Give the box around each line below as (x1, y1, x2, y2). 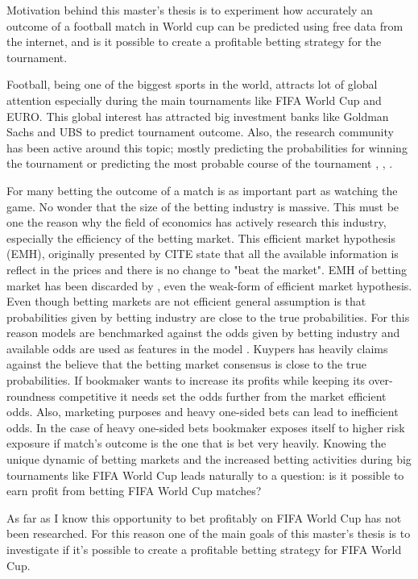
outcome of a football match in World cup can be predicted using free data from (6, 17, 404, 34)
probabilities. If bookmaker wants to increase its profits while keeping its (6, 372, 366, 389)
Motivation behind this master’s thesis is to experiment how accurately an (6, 2, 373, 18)
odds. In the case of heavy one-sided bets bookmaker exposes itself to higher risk (6, 419, 405, 435)
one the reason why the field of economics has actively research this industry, (6, 214, 387, 231)
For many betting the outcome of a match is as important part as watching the (6, 181, 398, 198)
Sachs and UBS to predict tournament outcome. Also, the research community (6, 123, 394, 140)
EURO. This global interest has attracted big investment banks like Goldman (6, 107, 389, 124)
